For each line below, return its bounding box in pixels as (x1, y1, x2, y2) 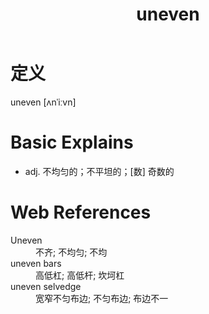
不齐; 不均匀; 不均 (35, 246, 108, 258)
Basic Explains (10, 131, 134, 154)
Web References (10, 201, 152, 224)
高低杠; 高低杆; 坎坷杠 (35, 269, 125, 281)
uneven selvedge (10, 280, 82, 292)
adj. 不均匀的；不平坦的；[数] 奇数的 (24, 165, 175, 177)
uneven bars (10, 257, 62, 269)
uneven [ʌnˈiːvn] (10, 96, 77, 108)
